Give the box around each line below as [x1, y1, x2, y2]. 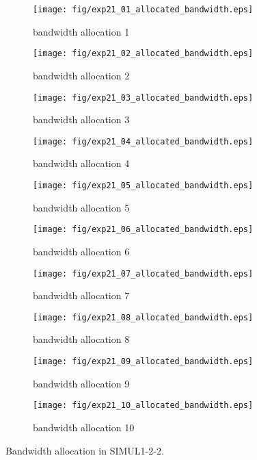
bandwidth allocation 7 [33, 288, 130, 303]
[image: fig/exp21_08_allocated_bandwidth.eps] [33, 312, 254, 322]
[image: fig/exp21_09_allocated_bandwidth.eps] [33, 357, 254, 366]
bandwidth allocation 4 [33, 156, 130, 170]
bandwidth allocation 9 [33, 376, 130, 390]
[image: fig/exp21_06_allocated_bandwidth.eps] [33, 225, 254, 235]
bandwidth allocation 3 [33, 112, 130, 127]
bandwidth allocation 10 [33, 420, 135, 434]
